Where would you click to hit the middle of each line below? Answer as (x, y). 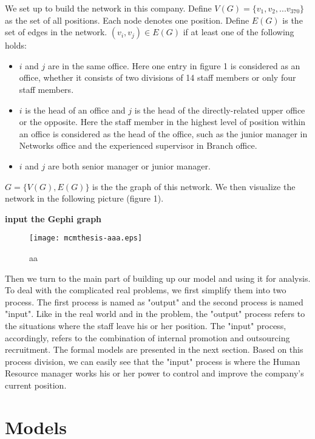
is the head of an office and (75, 110)
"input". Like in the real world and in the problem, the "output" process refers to (155, 314)
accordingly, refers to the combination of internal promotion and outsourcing (147, 337)
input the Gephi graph (53, 218)
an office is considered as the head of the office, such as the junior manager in (163, 133)
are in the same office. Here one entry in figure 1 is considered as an (174, 65)
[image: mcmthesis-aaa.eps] (86, 238)
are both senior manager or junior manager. (129, 165)
